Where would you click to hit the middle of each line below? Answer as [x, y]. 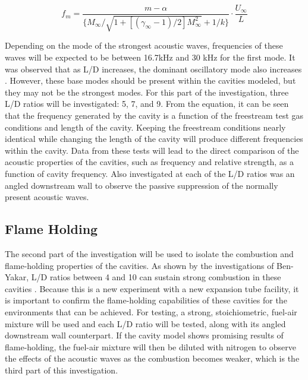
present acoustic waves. [47, 197]
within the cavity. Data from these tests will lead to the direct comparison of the [152, 150]
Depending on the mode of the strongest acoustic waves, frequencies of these [144, 45]
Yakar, [17, 277]
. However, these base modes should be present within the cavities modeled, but [150, 80]
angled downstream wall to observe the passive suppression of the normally [142, 185]
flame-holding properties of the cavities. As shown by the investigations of [139, 265]
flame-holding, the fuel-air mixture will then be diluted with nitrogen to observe [150, 346]
